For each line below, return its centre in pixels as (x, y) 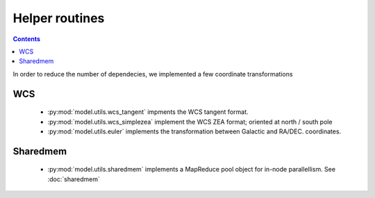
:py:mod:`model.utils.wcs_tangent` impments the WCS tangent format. (148, 112)
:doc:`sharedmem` (74, 179)
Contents (27, 39)
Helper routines (59, 18)
